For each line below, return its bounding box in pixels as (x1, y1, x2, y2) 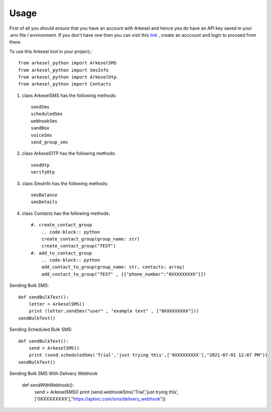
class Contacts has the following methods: (22, 210, 110, 216)
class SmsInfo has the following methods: (22, 180, 108, 186)
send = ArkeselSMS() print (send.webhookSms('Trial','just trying (34, 389, 168, 395)
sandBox (31, 125, 50, 131)
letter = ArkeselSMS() (28, 301, 85, 307)
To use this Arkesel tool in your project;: (9, 48, 92, 54)
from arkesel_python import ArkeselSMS (18, 60, 117, 66)
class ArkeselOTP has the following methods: (22, 150, 116, 156)
